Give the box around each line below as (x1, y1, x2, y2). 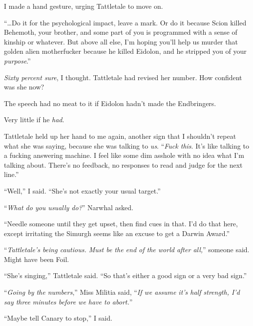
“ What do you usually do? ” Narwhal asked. (4, 202, 133, 212)
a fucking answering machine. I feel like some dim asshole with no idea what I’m (4, 150, 244, 160)
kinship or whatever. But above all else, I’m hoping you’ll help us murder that (4, 36, 238, 46)
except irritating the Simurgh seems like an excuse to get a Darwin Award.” (4, 228, 230, 238)
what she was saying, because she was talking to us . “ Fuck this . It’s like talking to (4, 140, 249, 151)
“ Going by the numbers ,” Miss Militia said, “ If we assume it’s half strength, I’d (4, 287, 240, 297)
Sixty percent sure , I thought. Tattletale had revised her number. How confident (4, 72, 242, 82)
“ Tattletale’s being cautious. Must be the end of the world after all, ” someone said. (4, 244, 250, 255)
